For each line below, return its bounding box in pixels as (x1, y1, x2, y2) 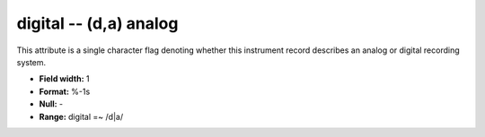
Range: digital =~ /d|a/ (39, 111, 124, 122)
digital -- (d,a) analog (16, 13, 179, 33)
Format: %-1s (39, 86, 91, 97)
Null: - (39, 98, 64, 109)
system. (16, 56, 47, 67)
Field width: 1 (39, 73, 90, 84)
